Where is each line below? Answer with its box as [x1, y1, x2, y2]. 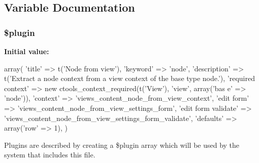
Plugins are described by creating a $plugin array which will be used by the [4, 139, 240, 150]
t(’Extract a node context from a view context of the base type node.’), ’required [4, 73, 255, 84]
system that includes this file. [4, 149, 95, 160]
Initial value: [4, 46, 49, 56]
